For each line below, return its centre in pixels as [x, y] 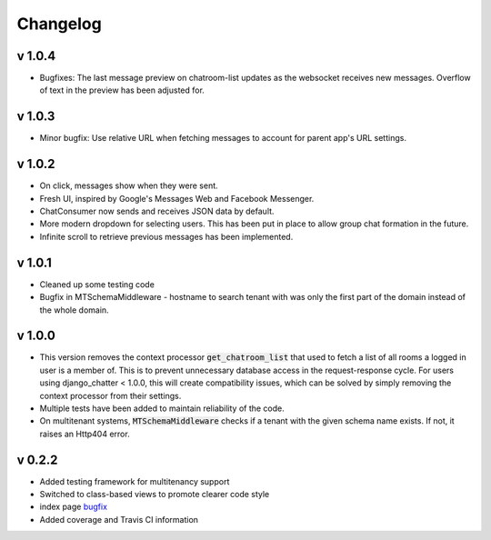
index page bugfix [74, 507]
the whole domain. [74, 310]
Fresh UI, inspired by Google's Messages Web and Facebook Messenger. [177, 198]
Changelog [59, 24]
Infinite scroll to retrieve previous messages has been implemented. [166, 236]
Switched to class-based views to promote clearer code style [155, 495]
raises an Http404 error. [85, 434]
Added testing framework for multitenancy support [135, 481]
